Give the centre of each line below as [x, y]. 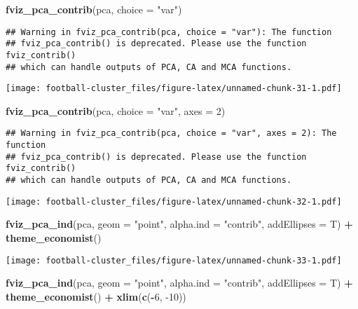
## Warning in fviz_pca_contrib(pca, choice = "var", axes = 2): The [171, 133]
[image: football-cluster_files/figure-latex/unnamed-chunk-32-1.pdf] [174, 201]
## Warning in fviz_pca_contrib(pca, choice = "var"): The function [169, 32]
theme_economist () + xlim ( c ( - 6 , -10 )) [96, 296]
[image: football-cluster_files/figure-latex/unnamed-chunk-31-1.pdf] [174, 89]
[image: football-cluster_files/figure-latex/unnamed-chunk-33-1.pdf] [174, 260]
